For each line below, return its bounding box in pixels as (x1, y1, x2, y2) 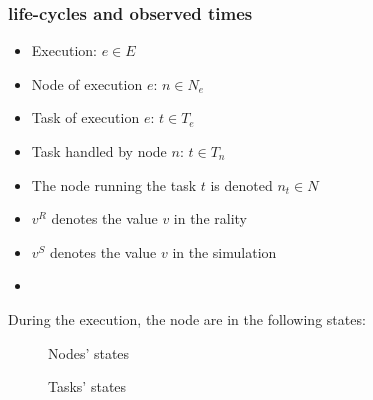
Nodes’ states (48, 342, 130, 363)
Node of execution (31, 73, 143, 94)
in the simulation (172, 241, 277, 262)
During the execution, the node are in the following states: (8, 308, 366, 329)
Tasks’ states (48, 376, 127, 397)
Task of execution (31, 107, 140, 128)
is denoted (210, 174, 273, 195)
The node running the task (31, 174, 197, 195)
